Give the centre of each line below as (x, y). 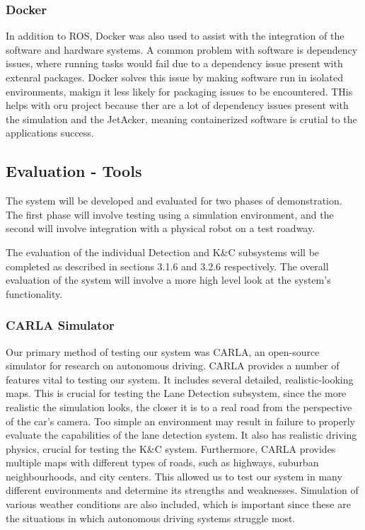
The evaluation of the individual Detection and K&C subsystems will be (163, 252)
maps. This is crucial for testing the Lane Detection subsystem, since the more (176, 393)
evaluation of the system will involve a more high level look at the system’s (168, 280)
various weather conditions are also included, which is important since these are (178, 504)
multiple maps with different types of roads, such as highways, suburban (162, 462)
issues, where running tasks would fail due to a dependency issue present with (174, 63)
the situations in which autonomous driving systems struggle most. (151, 518)
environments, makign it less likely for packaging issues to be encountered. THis (179, 91)
